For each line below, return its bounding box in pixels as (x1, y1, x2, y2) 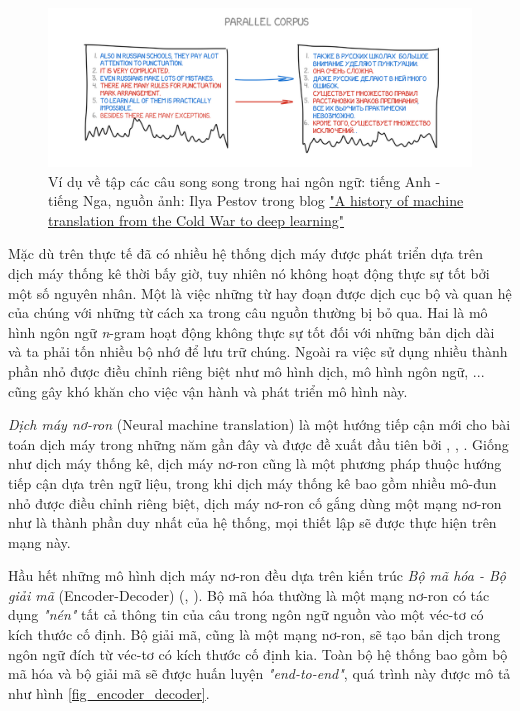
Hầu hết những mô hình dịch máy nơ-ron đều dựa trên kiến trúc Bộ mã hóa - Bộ (8, 565, 506, 586)
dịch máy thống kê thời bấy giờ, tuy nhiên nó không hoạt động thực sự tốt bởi (8, 262, 490, 283)
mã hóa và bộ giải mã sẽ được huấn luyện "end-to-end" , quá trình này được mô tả (8, 663, 511, 684)
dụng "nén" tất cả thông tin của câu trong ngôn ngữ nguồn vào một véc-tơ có (8, 604, 484, 625)
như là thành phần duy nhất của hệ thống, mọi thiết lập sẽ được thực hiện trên (8, 512, 497, 533)
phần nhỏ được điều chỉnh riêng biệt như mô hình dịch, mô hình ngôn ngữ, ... (8, 360, 485, 381)
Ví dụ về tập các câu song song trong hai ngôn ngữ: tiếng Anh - (48, 170, 441, 191)
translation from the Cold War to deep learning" (48, 209, 345, 230)
